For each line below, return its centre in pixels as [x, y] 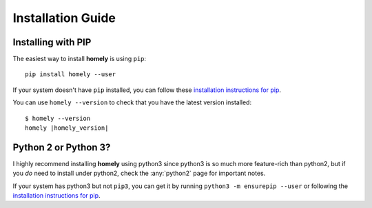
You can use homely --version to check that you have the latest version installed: [132, 102]
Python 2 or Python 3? [62, 147]
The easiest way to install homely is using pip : [80, 59]
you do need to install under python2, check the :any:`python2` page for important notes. [139, 173]
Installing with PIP [52, 42]
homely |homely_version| [67, 128]
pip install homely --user [71, 74]
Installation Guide [64, 18]
